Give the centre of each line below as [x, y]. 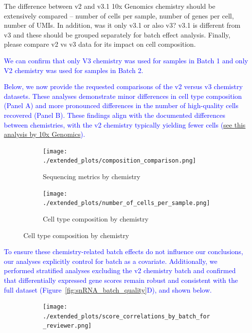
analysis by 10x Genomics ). [45, 134]
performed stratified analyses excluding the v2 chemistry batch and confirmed [120, 270]
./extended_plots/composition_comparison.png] [119, 161]
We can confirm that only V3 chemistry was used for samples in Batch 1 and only [126, 60]
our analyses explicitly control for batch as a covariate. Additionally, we [111, 261]
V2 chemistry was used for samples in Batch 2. [74, 70]
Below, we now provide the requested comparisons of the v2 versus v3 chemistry [123, 86]
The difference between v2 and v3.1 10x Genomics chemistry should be [110, 6]
